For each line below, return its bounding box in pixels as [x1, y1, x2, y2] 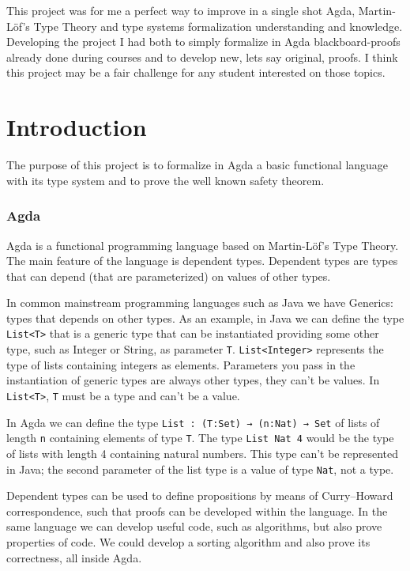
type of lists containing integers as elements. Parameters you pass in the [6, 356, 355, 372]
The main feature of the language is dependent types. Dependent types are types [6, 252, 398, 269]
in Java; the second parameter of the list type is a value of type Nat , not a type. [6, 460, 394, 477]
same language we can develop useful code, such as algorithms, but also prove [6, 518, 382, 535]
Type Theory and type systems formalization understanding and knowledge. [33, 17, 403, 34]
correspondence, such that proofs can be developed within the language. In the [6, 502, 388, 519]
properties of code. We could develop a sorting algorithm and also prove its [6, 533, 371, 550]
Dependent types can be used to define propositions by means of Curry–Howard [6, 487, 393, 504]
